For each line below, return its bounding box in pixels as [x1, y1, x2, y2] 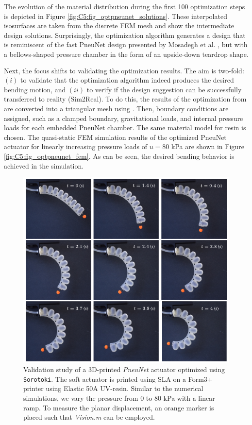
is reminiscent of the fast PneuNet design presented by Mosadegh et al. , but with [4, 39, 248, 50]
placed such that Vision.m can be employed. [23, 412, 155, 422]
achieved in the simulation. [4, 160, 84, 170]
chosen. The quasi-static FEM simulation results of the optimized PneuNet [4, 132, 227, 142]
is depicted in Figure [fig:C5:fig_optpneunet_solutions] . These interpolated [4, 11, 227, 21]
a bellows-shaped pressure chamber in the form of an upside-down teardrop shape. [4, 49, 249, 59]
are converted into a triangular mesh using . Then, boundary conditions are [4, 103, 229, 113]
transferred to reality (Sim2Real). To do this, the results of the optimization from [4, 94, 247, 104]
